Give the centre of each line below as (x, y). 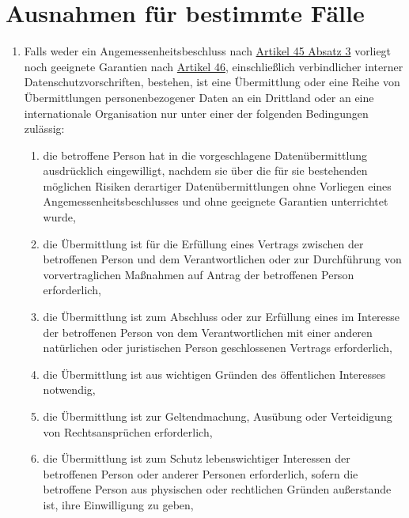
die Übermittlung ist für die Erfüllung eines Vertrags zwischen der (203, 243)
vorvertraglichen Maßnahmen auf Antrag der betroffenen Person (199, 274)
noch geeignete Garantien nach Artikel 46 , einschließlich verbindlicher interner (214, 66)
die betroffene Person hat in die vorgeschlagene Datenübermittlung (205, 155)
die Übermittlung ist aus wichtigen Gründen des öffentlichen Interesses (214, 374)
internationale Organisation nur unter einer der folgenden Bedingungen (196, 113)
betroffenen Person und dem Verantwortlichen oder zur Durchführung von (222, 259)
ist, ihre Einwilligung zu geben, (118, 504)
